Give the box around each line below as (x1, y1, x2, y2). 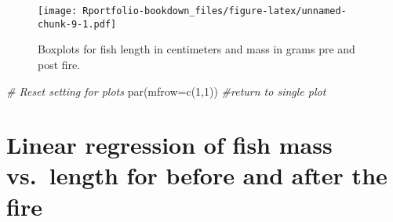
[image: (38, 5, 78, 16)
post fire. (38, 56, 81, 72)
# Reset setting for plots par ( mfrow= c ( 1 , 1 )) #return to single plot (6, 82, 326, 99)
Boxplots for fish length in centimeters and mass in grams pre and (38, 41, 355, 57)
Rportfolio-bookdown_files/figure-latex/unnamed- (82, 5, 347, 16)
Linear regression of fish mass (6, 129, 333, 161)
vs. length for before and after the (6, 159, 388, 191)
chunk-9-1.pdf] (38, 18, 117, 30)
